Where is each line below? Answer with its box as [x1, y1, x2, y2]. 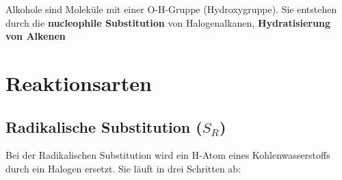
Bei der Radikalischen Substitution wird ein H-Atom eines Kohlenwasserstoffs [5, 148, 330, 162]
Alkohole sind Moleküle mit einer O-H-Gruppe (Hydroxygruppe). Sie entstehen [5, 2, 337, 16]
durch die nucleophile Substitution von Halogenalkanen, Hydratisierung [5, 15, 330, 29]
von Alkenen [5, 29, 66, 43]
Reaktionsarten [5, 68, 152, 97]
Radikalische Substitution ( [5, 116, 202, 137]
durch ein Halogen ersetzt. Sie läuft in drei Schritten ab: [5, 161, 241, 175]
